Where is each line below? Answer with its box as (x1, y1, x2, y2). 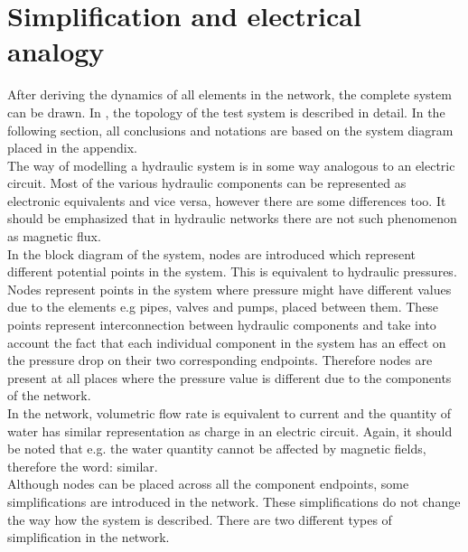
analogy (7, 33, 105, 70)
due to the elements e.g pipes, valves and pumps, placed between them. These (7, 297, 439, 316)
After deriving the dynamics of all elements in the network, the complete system (7, 85, 452, 104)
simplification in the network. (7, 528, 170, 547)
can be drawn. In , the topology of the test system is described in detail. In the (7, 102, 445, 121)
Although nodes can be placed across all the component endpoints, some (7, 474, 409, 493)
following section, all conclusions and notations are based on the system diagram (7, 120, 454, 139)
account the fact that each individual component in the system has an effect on (7, 332, 446, 351)
